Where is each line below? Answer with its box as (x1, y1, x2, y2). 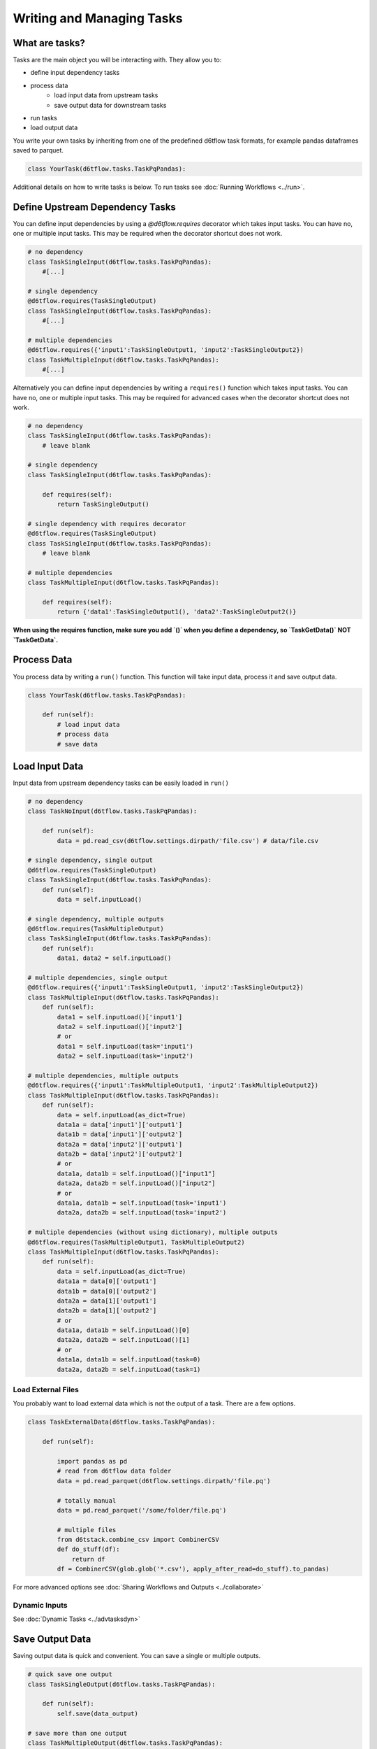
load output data (30, 123, 78, 132)
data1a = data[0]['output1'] (57, 1277, 157, 1285)
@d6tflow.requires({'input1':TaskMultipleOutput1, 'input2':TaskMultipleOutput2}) (27, 1082, 319, 1089)
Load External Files (13, 1385, 80, 1395)
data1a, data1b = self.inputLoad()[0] (57, 1326, 190, 1334)
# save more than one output (27, 1729, 128, 1737)
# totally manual (57, 1496, 117, 1504)
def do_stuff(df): (57, 1545, 120, 1553)
